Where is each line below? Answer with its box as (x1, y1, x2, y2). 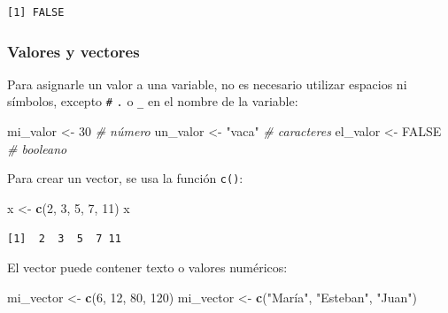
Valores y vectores (7, 40, 140, 62)
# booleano (7, 139, 67, 157)
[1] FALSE (7, 6, 65, 19)
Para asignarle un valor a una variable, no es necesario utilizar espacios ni (7, 74, 407, 93)
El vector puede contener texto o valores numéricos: (7, 258, 288, 277)
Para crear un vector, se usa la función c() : (7, 169, 243, 187)
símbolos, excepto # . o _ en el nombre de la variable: (7, 92, 298, 111)
